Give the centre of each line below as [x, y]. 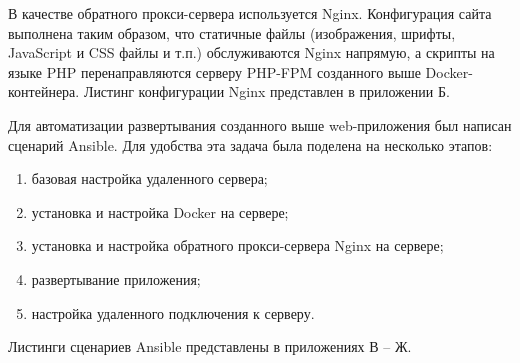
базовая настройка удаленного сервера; [149, 178]
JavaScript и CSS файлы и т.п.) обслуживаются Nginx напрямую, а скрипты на [251, 52]
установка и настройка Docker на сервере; [160, 211]
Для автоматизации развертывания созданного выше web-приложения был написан [260, 124]
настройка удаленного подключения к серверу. [173, 312]
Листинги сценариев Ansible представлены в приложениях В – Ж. [210, 346]
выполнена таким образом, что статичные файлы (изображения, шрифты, [232, 32]
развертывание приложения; [116, 278]
